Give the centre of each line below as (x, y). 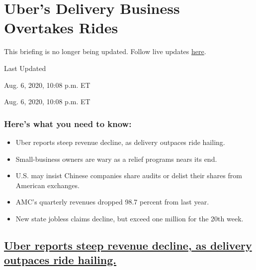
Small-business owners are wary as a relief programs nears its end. (116, 159)
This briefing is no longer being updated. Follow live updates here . (105, 51)
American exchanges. (47, 185)
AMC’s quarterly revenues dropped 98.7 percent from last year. (112, 202)
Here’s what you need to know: (68, 123)
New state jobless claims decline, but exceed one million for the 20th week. (129, 218)
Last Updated (25, 68)
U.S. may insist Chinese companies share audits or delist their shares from (129, 175)
